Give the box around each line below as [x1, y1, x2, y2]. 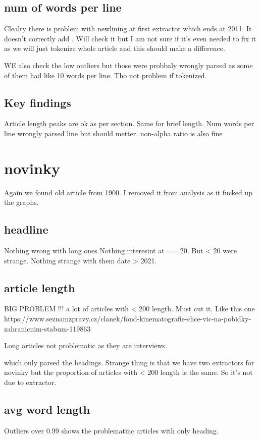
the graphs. [4, 197, 39, 207]
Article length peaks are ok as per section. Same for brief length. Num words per [4, 118, 254, 129]
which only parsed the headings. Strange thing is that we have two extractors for [4, 357, 254, 367]
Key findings [4, 94, 71, 110]
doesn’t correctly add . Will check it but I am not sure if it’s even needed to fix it [4, 33, 256, 43]
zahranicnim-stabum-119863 [4, 323, 91, 334]
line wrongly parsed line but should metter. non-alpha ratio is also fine [4, 128, 223, 138]
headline [4, 222, 48, 237]
